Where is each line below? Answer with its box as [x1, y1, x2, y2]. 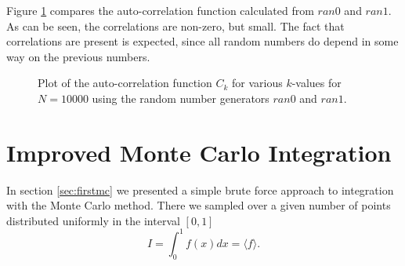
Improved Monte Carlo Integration [6, 136, 392, 168]
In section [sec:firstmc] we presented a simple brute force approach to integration [6, 181, 394, 198]
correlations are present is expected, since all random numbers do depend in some [6, 33, 399, 49]
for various [231, 75, 283, 91]
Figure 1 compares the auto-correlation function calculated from [6, 2, 314, 18]
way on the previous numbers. [6, 48, 150, 64]
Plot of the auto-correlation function [38, 75, 212, 91]
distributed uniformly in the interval [6, 212, 180, 228]
